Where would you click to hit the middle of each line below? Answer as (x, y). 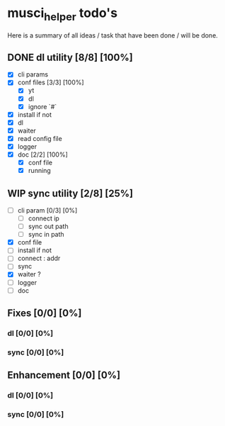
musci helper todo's (63, 14)
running (39, 171)
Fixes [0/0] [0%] (45, 313)
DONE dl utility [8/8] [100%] (70, 57)
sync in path (46, 235)
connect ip (44, 218)
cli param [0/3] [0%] (47, 210)
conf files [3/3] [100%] (51, 82)
